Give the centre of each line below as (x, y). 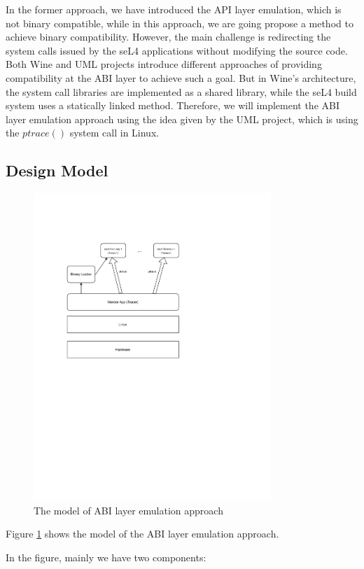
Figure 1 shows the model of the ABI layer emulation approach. (142, 534)
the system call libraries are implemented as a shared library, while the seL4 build (181, 91)
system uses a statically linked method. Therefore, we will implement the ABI (173, 105)
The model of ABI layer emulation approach (128, 510)
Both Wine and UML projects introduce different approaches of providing (164, 64)
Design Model (57, 170)
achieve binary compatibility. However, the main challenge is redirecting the (168, 37)
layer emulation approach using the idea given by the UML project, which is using (182, 119)
